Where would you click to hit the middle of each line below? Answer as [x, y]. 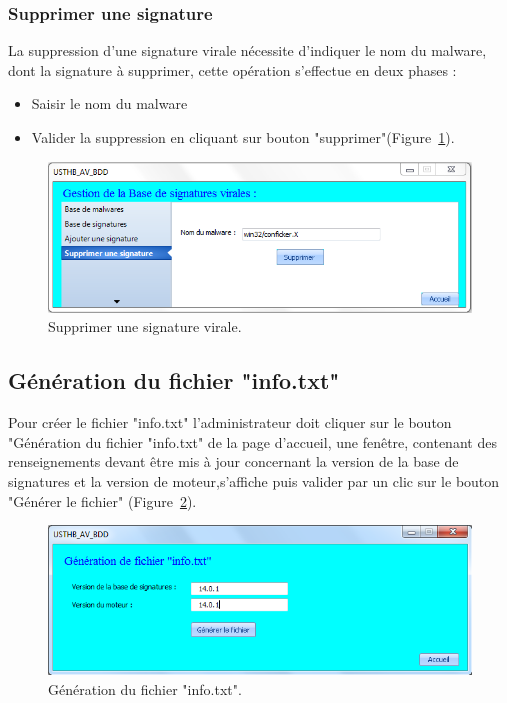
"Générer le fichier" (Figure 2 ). [102, 500]
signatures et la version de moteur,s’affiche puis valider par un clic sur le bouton [254, 480]
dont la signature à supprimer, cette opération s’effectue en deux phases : [232, 69]
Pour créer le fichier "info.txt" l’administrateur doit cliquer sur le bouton [230, 422]
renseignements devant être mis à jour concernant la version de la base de [233, 461]
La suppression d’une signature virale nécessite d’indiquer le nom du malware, [247, 50]
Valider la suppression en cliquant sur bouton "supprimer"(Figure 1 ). [243, 137]
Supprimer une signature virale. [145, 326]
